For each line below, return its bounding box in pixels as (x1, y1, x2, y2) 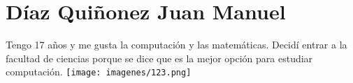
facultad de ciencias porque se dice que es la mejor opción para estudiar (6, 50, 313, 65)
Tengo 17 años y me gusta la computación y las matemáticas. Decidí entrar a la (6, 37, 347, 52)
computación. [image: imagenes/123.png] (6, 64, 192, 79)
